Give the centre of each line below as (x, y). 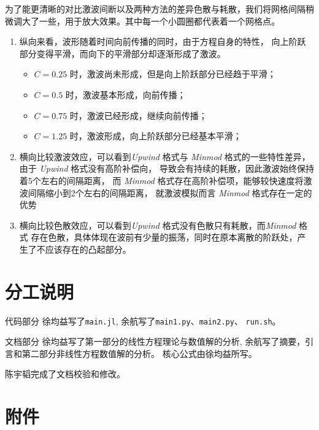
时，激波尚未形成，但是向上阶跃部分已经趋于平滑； (173, 74)
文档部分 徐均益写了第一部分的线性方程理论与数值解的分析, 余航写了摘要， (155, 341)
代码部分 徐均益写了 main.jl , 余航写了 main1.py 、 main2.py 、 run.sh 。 (143, 321)
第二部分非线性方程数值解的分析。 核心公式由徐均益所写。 (139, 353)
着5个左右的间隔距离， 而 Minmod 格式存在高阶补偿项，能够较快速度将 (161, 180)
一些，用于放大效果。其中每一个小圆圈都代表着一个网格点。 (159, 21)
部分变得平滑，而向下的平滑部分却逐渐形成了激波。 (122, 53)
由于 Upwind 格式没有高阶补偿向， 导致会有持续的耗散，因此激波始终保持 (167, 168)
